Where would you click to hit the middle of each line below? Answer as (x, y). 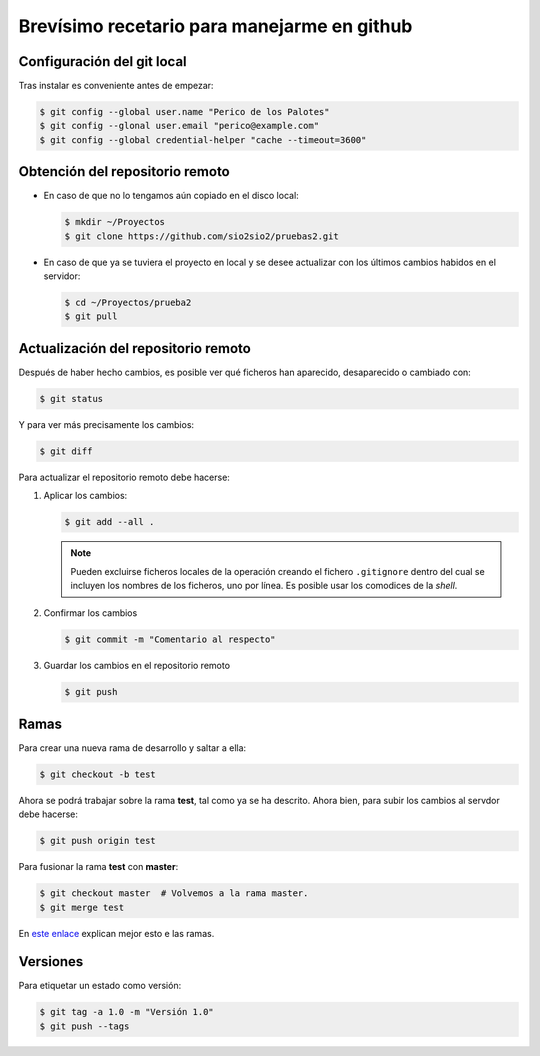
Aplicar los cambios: (85, 496)
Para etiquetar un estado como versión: (100, 986)
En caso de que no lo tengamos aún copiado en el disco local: (171, 196)
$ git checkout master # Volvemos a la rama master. (174, 893)
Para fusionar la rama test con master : (98, 867)
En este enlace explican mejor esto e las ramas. (116, 933)
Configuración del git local (102, 61)
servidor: (62, 276)
